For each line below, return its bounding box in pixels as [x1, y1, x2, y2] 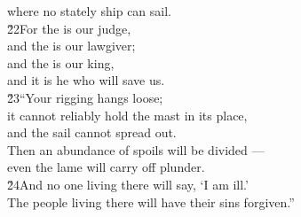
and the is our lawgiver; [7, 36, 136, 55]
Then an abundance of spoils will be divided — [7, 140, 265, 159]
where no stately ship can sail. [7, 2, 171, 19]
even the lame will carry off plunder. [7, 158, 205, 176]
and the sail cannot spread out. [7, 123, 177, 142]
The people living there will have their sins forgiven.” [7, 192, 295, 211]
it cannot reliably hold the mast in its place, [7, 105, 248, 124]
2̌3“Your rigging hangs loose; [7, 88, 163, 106]
